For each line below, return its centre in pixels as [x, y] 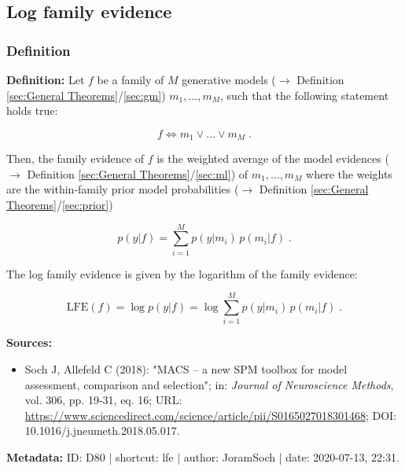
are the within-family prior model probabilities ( [123, 189]
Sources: [29, 342]
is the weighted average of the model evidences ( [273, 158]
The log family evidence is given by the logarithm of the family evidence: [182, 273]
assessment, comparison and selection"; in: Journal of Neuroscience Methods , [209, 384]
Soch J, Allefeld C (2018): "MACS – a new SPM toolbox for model [186, 369]
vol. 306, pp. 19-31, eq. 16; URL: [103, 400]
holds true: [32, 110]
